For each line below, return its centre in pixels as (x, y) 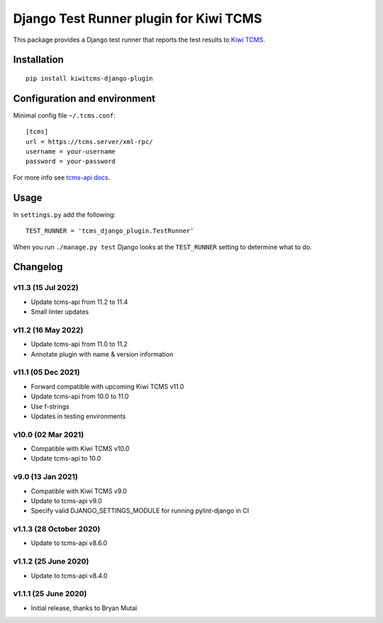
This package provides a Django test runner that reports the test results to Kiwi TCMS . (139, 40)
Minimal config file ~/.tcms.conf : (65, 115)
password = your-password (71, 162)
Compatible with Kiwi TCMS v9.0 (79, 491)
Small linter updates (60, 312)
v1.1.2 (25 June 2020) (51, 561)
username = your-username (71, 152)
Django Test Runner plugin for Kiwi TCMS (138, 18)
